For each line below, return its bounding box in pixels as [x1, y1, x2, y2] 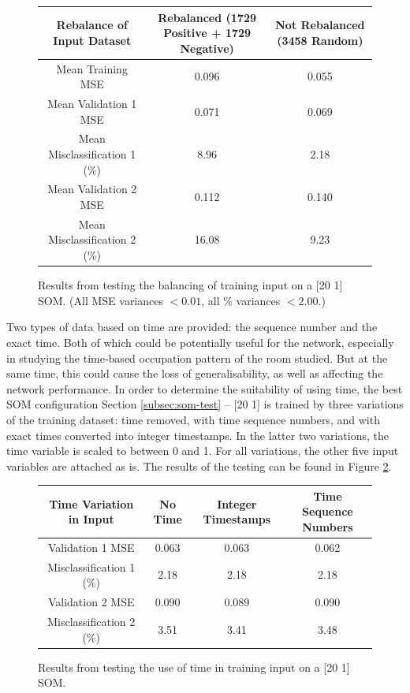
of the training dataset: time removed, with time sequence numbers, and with [6, 411, 380, 427]
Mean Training [56, 60, 128, 76]
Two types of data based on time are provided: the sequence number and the [6, 319, 378, 335]
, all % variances [201, 292, 281, 308]
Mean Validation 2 [47, 181, 137, 197]
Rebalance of [56, 17, 128, 33]
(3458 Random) [277, 32, 363, 48]
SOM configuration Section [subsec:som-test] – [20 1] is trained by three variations [6, 396, 404, 412]
